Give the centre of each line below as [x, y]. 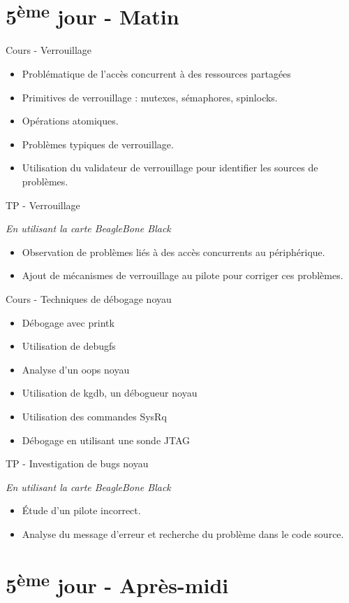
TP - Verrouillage [43, 205]
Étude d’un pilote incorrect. [81, 510]
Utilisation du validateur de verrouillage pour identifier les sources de [170, 168]
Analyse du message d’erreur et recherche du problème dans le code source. [183, 533]
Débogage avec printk [68, 322]
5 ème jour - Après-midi [117, 583]
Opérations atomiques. [70, 121]
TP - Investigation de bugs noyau [77, 463]
